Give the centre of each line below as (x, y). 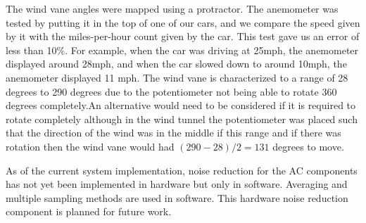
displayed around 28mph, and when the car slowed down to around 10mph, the (176, 64)
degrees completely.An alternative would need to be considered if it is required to (181, 105)
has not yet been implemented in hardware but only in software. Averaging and (177, 184)
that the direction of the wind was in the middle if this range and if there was (173, 133)
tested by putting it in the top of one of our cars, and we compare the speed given (183, 22)
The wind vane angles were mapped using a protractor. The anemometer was (172, 8)
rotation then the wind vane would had (90, 146)
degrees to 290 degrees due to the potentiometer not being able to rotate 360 (171, 91)
